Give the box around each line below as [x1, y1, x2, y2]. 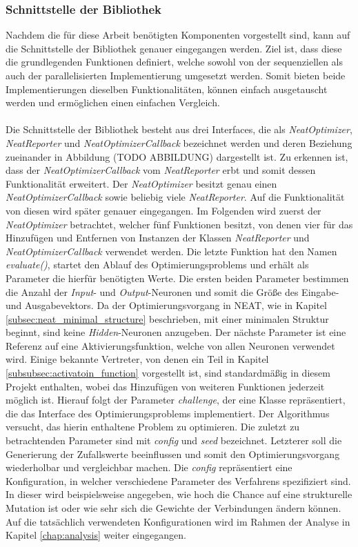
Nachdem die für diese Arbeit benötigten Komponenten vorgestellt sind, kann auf [6, 28, 350, 42]
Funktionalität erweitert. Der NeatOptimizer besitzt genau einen [6, 176, 277, 190]
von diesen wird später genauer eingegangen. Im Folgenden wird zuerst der [6, 203, 321, 217]
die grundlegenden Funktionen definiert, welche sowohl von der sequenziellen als [6, 54, 344, 69]
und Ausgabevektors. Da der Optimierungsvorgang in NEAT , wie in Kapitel [6, 298, 327, 312]
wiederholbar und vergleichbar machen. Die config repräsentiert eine [6, 460, 292, 475]
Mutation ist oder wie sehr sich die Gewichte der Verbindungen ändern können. [6, 501, 341, 515]
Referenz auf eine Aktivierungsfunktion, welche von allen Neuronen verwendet [6, 338, 335, 352]
